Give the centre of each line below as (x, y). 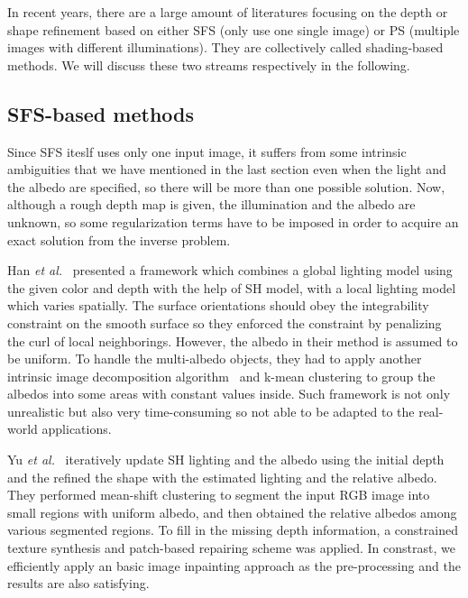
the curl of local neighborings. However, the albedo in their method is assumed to (233, 340)
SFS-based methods (101, 113)
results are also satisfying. (78, 583)
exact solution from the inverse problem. (119, 239)
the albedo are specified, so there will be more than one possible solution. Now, (226, 186)
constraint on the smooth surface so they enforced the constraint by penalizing (225, 322)
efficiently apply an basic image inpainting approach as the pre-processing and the (234, 565)
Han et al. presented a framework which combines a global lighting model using (230, 270)
